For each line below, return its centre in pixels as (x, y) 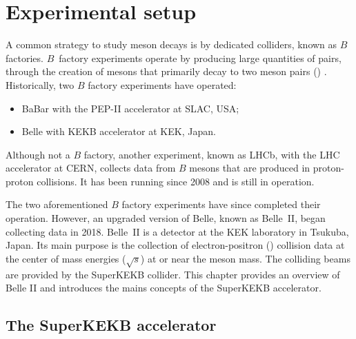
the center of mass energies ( (66, 258)
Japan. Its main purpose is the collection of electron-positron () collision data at (175, 245)
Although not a (38, 154)
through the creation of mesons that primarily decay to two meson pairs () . (166, 71)
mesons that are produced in (250, 168)
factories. (24, 58)
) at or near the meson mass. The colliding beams (245, 258)
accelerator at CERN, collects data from (91, 168)
